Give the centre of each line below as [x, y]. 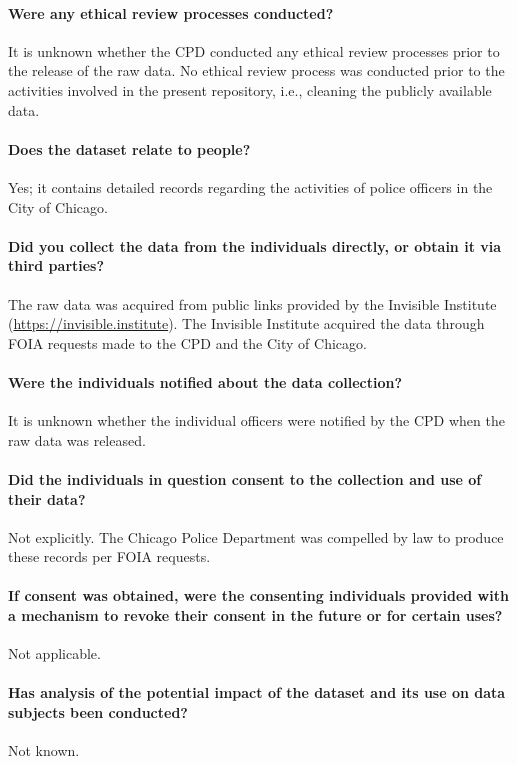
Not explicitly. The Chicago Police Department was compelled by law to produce [256, 536]
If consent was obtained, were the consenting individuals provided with [258, 595]
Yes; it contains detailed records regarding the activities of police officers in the [250, 186]
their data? [47, 498]
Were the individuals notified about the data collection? [205, 381]
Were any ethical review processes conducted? [171, 12]
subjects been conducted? [98, 712]
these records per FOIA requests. [109, 556]
